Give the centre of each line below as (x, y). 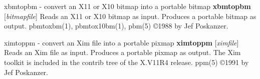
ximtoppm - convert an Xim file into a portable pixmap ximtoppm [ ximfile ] (121, 42)
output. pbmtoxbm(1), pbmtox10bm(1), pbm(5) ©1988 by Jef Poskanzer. (116, 26)
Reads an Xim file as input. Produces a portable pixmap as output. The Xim (122, 52)
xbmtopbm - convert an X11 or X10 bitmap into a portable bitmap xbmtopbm (127, 6)
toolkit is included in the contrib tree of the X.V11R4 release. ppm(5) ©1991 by (126, 62)
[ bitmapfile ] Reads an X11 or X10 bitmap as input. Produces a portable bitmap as (130, 16)
